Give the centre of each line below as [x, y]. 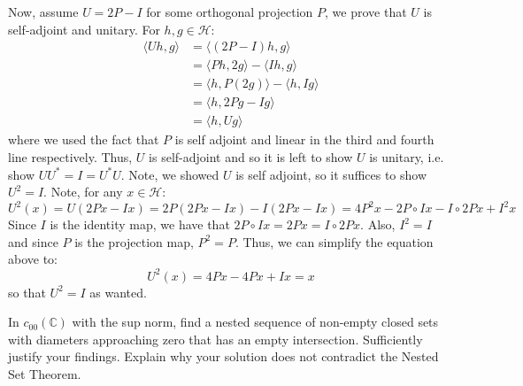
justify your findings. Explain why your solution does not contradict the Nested [223, 356]
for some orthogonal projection [230, 12]
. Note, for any [83, 192]
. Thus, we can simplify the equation [334, 241]
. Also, [378, 224]
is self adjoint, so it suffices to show [331, 174]
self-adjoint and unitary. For [84, 29]
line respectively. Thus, [70, 156]
